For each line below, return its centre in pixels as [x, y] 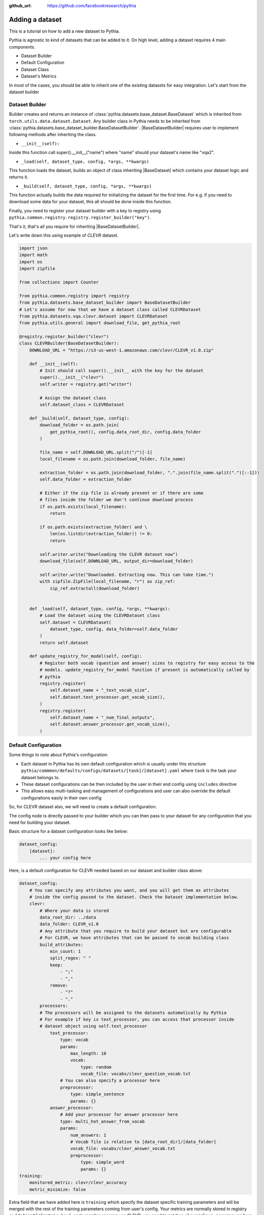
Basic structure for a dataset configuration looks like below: [68, 832]
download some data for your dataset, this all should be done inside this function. [91, 202]
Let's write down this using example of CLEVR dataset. [64, 235]
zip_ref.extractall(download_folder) [95, 588]
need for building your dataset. [40, 822]
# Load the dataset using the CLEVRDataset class [100, 616]
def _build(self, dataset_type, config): [79, 418]
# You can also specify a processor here [110, 1081]
